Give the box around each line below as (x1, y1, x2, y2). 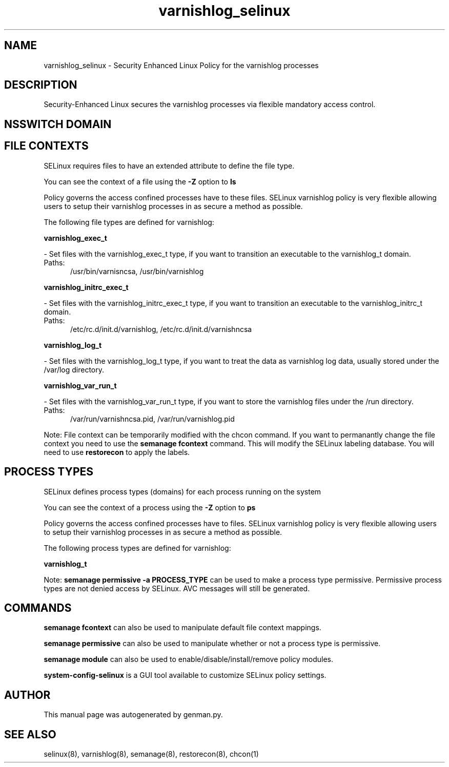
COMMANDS (4, 601, 72, 614)
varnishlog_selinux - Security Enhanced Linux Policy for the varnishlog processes (44, 60, 319, 70)
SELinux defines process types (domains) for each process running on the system (44, 487, 321, 496)
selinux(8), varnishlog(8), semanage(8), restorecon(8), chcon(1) (44, 750, 259, 759)
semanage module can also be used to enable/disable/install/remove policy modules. (44, 655, 334, 664)
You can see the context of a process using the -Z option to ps (44, 503, 256, 512)
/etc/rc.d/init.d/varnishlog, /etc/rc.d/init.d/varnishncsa (70, 324, 252, 334)
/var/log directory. (44, 365, 105, 374)
